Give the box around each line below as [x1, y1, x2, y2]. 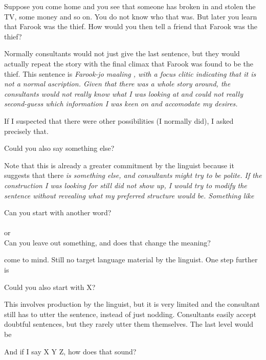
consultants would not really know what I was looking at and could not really [4, 88, 243, 99]
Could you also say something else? [4, 143, 115, 153]
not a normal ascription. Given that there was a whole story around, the [4, 78, 231, 89]
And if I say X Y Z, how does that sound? [4, 346, 137, 356]
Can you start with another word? [4, 207, 112, 218]
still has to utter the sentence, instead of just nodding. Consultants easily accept [4, 308, 256, 319]
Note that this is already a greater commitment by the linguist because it [4, 160, 234, 170]
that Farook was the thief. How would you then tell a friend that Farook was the [4, 21, 257, 32]
